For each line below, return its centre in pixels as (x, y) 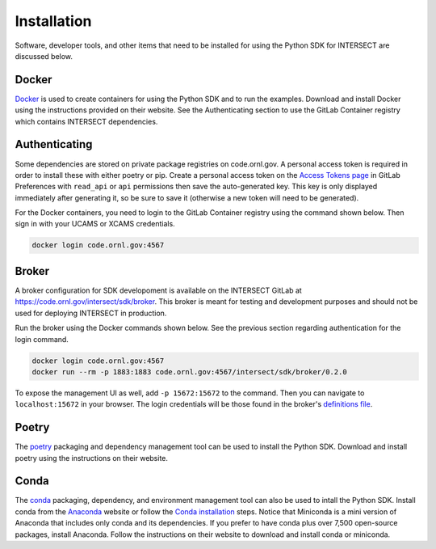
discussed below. (44, 56)
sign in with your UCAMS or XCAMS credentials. (95, 224)
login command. (42, 339)
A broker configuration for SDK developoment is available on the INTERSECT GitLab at (158, 290)
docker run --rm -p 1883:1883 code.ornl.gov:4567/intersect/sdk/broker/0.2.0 (189, 372)
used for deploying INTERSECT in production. (91, 313)
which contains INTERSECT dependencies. (86, 121)
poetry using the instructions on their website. (92, 458)
